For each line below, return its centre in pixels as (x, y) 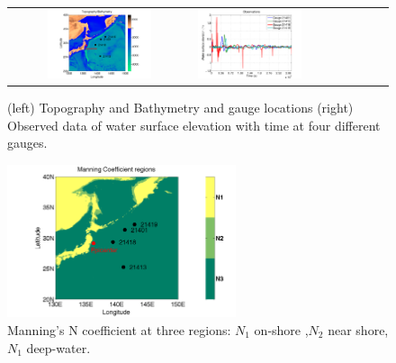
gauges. (27, 143)
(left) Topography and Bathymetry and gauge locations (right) (180, 108)
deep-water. (58, 347)
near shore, (358, 329)
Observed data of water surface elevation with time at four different (194, 125)
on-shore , (281, 329)
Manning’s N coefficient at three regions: (119, 329)
